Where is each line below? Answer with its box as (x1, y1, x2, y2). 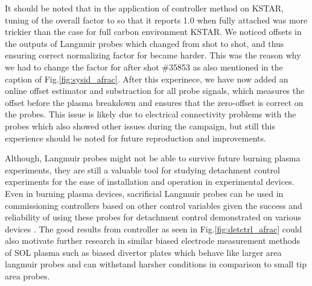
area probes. (5, 270, 50, 282)
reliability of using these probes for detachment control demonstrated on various (5, 211, 302, 223)
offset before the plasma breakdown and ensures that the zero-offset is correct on (5, 96, 304, 108)
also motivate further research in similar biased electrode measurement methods (5, 234, 301, 247)
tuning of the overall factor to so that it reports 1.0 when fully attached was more (5, 13, 308, 26)
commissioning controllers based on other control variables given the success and (5, 199, 302, 211)
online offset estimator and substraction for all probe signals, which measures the (5, 84, 305, 97)
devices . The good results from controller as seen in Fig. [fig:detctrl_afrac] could (5, 222, 302, 235)
